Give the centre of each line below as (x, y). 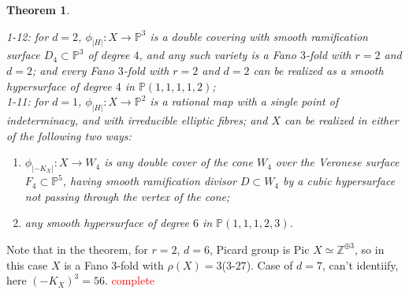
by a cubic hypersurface (339, 181)
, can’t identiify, (361, 264)
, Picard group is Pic (259, 249)
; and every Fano (73, 71)
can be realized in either (342, 120)
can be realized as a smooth (318, 71)
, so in (370, 249)
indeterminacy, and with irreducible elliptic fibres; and (137, 120)
